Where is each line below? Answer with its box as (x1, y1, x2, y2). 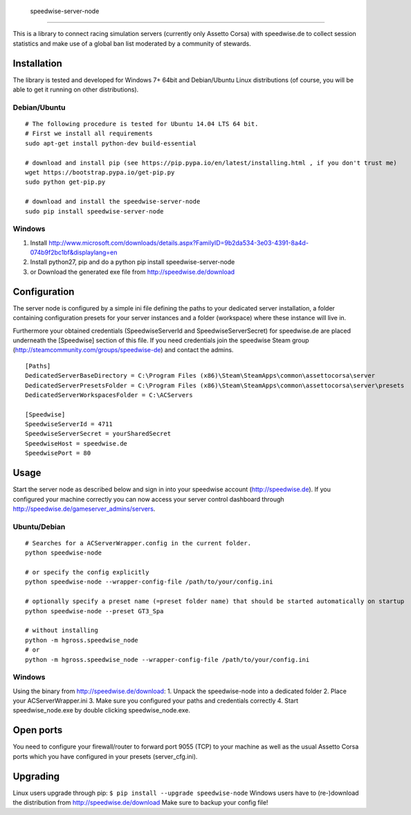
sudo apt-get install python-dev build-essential (25, 139, 197, 147)
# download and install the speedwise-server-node (25, 198, 201, 206)
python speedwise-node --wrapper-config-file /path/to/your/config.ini (25, 578, 273, 586)
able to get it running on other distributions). (12, 85, 139, 94)
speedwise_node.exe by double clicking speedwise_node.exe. (12, 706, 190, 715)
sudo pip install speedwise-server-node (25, 207, 164, 215)
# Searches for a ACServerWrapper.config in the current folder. (25, 539, 252, 547)
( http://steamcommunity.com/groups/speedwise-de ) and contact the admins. (12, 346, 234, 354)
